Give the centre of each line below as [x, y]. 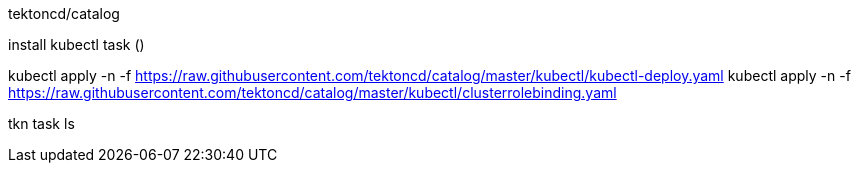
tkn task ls [41, 123]
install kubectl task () [76, 44]
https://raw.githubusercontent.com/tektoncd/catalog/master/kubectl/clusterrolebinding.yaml [312, 92]
